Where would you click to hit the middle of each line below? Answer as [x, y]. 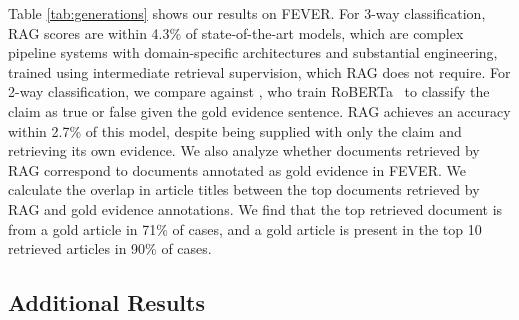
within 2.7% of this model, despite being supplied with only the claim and [235, 130]
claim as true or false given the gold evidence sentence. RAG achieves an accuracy [259, 110]
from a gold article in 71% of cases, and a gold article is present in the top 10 [245, 228]
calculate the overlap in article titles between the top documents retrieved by [244, 189]
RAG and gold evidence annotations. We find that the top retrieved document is [255, 208]
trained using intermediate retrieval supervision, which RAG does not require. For [259, 71]
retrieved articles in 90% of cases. [110, 248]
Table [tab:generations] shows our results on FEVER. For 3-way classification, [247, 13]
